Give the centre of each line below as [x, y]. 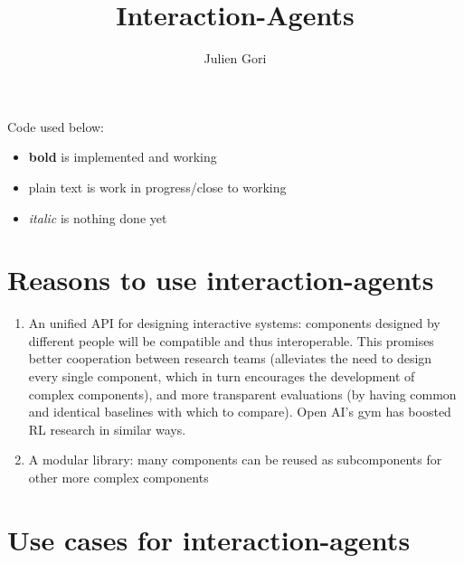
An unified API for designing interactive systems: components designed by [234, 323]
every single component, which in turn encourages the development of [222, 376]
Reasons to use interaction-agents [221, 280]
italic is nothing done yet [98, 217]
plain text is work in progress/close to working [157, 187]
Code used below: [56, 126]
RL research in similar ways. [107, 429]
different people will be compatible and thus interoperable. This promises [231, 340]
